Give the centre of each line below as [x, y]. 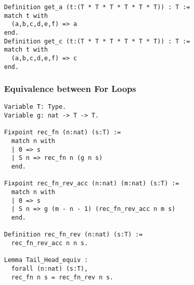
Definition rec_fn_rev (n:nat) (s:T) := [74, 235]
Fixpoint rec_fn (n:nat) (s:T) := [63, 133]
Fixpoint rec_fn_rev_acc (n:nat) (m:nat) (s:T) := [92, 184]
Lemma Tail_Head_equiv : [46, 260]
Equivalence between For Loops [70, 89]
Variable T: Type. [35, 107]
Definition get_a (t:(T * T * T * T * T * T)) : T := [97, 7]
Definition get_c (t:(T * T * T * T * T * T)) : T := [97, 41]
